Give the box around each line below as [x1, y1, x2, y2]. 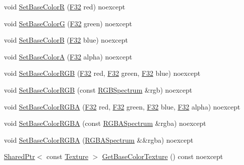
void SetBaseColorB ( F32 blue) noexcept [4, 35, 128, 45]
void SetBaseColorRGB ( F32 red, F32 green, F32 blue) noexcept [4, 68, 200, 78]
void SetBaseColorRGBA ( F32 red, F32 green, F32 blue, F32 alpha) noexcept [4, 101, 241, 111]
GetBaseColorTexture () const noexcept [102, 151, 223, 162]
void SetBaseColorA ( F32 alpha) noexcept [4, 51, 132, 61]
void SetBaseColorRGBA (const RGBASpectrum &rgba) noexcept [4, 118, 206, 128]
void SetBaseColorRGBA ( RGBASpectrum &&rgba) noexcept [4, 134, 193, 145]
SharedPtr [4, 151, 35, 162]
